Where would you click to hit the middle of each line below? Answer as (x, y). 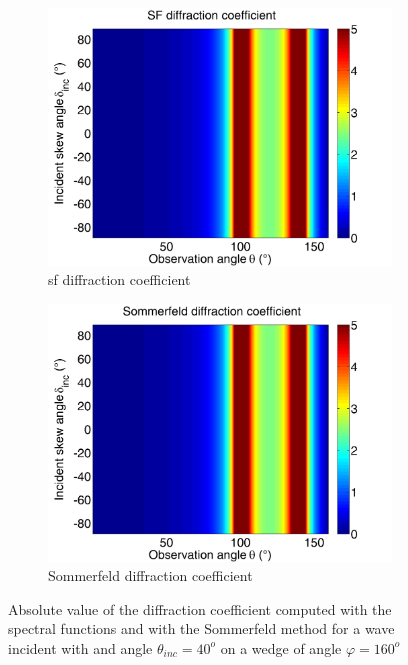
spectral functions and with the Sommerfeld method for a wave (201, 628)
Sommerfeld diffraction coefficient (150, 575)
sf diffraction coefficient (119, 279)
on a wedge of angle (281, 647)
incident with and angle (80, 647)
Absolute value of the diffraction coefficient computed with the (200, 608)
